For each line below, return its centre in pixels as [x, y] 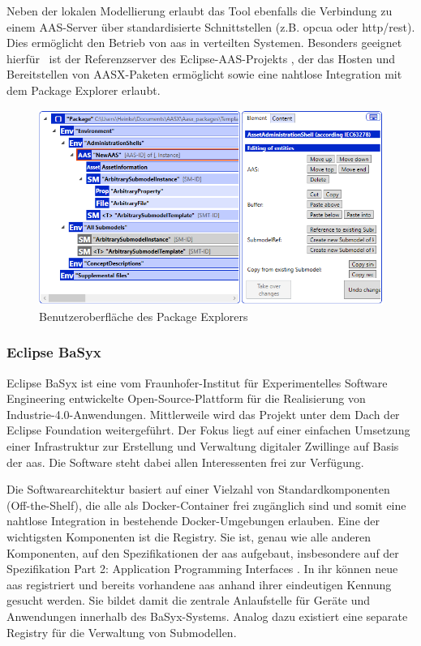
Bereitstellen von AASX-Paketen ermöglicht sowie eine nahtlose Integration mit [204, 74]
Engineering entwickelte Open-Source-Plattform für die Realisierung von [186, 398]
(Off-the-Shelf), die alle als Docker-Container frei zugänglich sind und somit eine [206, 505]
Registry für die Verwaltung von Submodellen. [122, 632]
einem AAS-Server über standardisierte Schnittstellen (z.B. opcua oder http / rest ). [211, 26]
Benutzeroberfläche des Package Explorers [144, 316]
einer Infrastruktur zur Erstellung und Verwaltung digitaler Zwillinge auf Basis [203, 445]
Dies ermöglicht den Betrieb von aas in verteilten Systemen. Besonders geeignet [204, 43]
